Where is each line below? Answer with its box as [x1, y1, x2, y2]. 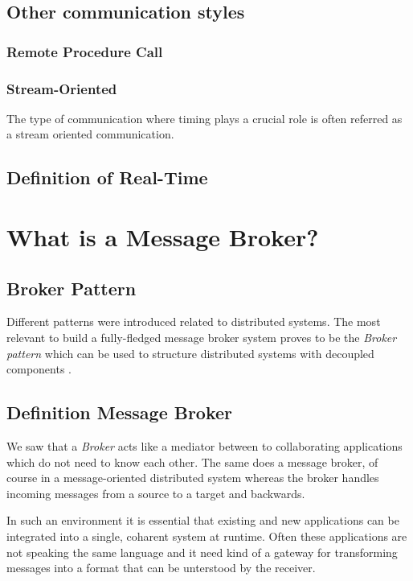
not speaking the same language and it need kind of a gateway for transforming [6, 543, 398, 560]
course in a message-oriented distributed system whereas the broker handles [6, 469, 379, 486]
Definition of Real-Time [6, 165, 208, 190]
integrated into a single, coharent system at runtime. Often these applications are [6, 527, 407, 544]
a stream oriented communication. [6, 126, 174, 142]
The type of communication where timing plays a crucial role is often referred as [6, 109, 403, 126]
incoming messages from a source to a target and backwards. [6, 484, 305, 501]
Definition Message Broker [6, 400, 233, 425]
